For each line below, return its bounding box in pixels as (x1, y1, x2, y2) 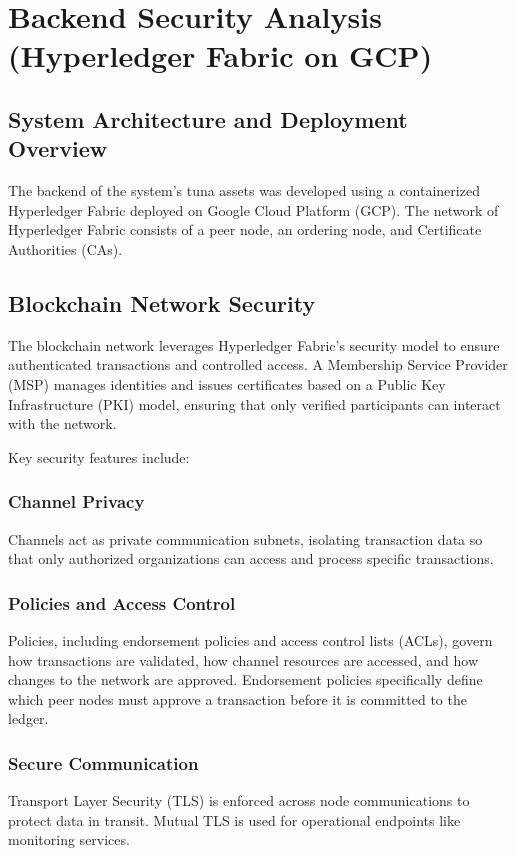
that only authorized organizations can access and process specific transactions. (8, 548, 494, 569)
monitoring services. (8, 829, 130, 850)
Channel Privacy (8, 489, 145, 514)
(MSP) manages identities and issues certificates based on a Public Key (8, 373, 446, 394)
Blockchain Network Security (8, 287, 316, 318)
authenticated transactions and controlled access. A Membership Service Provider (8, 354, 508, 375)
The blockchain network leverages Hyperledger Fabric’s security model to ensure (8, 334, 500, 355)
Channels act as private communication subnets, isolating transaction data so (8, 528, 483, 549)
